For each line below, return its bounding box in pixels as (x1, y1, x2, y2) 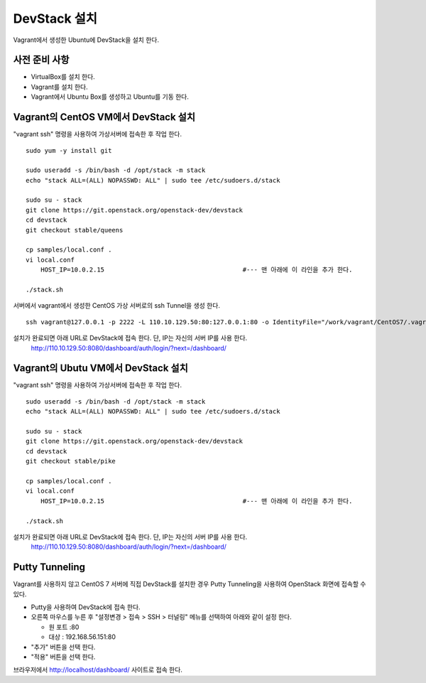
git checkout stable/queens (26, 226, 124, 234)
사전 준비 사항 (13, 54, 70, 66)
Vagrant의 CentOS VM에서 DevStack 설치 (13, 111, 195, 124)
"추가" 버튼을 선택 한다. (31, 642, 96, 651)
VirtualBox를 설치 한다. (31, 72, 95, 81)
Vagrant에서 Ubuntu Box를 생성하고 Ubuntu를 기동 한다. (31, 92, 190, 101)
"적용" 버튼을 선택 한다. (31, 652, 96, 661)
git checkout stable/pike (26, 457, 116, 466)
